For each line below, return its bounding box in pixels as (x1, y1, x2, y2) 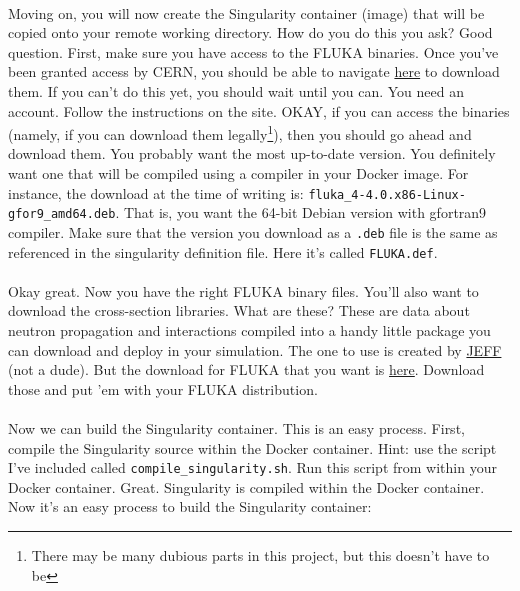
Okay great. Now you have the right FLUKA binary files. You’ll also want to (8, 280, 479, 301)
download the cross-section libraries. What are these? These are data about (8, 300, 470, 321)
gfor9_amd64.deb (8, 207, 116, 222)
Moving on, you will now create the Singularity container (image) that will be (8, 2, 485, 23)
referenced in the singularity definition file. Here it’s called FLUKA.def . (8, 241, 438, 262)
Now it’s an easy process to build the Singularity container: (8, 496, 372, 517)
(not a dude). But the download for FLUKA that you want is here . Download (8, 359, 485, 380)
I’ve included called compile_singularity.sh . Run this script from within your (8, 457, 497, 478)
